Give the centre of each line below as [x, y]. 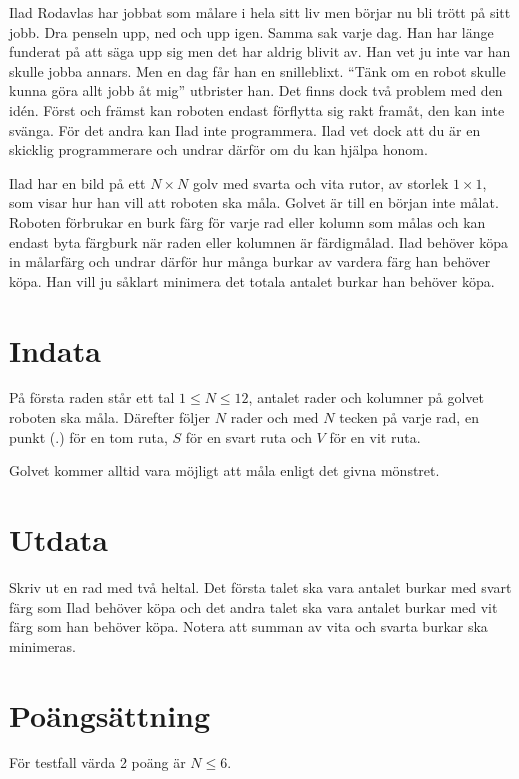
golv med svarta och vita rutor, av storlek [320, 182]
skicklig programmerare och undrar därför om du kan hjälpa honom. [218, 149]
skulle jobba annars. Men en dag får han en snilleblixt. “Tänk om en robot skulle [257, 70]
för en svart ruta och [248, 436]
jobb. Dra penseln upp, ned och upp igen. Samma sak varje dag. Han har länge [251, 31]
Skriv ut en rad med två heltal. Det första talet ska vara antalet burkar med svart [260, 586]
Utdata [59, 539]
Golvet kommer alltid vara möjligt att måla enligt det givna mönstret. [224, 470]
